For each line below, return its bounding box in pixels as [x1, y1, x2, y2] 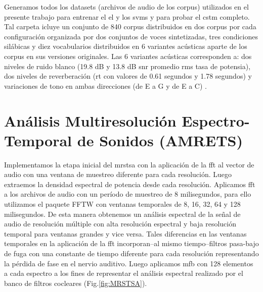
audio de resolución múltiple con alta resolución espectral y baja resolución [4, 218, 236, 229]
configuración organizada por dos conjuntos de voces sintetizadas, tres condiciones [4, 31, 258, 41]
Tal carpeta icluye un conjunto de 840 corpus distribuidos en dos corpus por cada [4, 21, 256, 32]
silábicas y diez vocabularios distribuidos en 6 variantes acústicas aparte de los [4, 41, 247, 51]
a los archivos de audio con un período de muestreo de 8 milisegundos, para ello [4, 189, 251, 199]
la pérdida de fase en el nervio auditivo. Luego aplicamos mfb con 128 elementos [4, 258, 253, 268]
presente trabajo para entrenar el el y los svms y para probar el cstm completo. [4, 11, 250, 22]
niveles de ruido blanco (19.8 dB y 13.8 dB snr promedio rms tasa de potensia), [4, 61, 251, 71]
